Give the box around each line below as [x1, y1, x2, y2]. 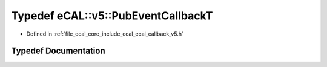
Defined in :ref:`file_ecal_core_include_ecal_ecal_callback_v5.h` [26, 30, 184, 37]
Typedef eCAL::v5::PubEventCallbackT [11, 9, 213, 22]
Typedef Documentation [11, 46, 105, 56]
